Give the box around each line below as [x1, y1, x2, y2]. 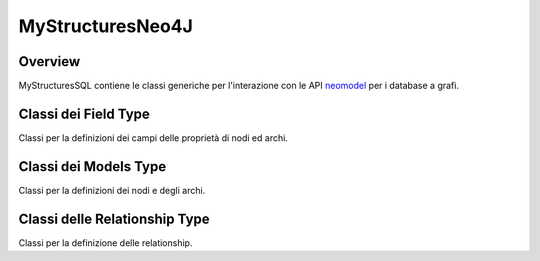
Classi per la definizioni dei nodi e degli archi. [18, 184, 206, 196]
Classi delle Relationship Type [18, 210, 210, 227]
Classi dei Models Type [18, 158, 167, 175]
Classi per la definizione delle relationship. [18, 236, 193, 249]
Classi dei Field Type [18, 105, 150, 122]
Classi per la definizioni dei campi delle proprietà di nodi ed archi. [18, 131, 289, 144]
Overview [18, 53, 81, 70]
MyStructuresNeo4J [18, 15, 194, 37]
